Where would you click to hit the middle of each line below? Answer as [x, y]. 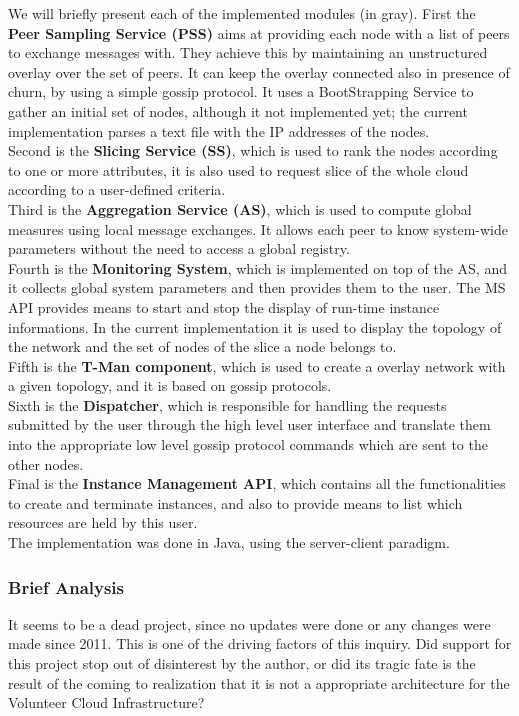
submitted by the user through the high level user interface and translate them [249, 424]
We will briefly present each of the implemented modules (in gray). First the [242, 13]
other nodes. [46, 463]
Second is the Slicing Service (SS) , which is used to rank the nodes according [253, 150]
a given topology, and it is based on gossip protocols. [170, 385]
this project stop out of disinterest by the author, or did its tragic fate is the [242, 663]
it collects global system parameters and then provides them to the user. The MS [257, 287]
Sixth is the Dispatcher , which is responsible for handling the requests [227, 404]
